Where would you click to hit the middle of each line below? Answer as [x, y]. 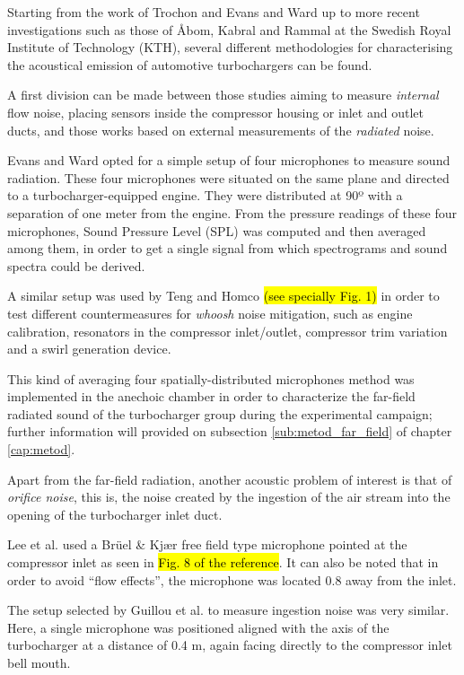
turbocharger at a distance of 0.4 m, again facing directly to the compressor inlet [230, 645]
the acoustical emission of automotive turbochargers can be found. [190, 64]
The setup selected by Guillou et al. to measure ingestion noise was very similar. [228, 610]
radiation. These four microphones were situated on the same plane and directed [228, 177]
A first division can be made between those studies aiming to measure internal [223, 95]
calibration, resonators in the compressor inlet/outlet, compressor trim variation [228, 331]
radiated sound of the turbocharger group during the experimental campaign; [220, 413]
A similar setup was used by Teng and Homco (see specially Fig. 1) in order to [223, 296]
